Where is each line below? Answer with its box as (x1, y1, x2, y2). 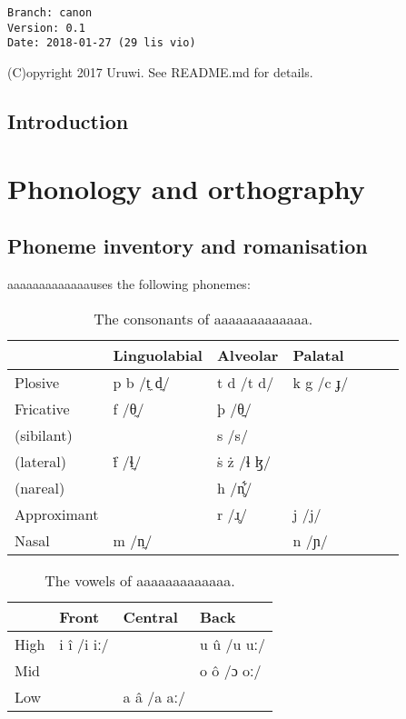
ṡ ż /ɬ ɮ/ (216, 450, 272, 472)
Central (123, 605, 178, 627)
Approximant (15, 503, 99, 524)
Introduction (7, 106, 129, 135)
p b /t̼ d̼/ (113, 371, 170, 393)
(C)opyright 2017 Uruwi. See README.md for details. (7, 62, 313, 81)
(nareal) (15, 476, 65, 498)
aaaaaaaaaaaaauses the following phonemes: (7, 274, 251, 293)
